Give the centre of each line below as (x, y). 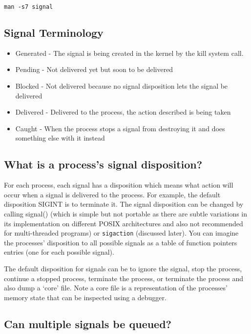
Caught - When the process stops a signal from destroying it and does (120, 128)
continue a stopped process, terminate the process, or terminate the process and (124, 278)
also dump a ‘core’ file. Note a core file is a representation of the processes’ (116, 288)
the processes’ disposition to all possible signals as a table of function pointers (121, 242)
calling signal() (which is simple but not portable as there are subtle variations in (126, 214)
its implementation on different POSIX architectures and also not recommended (124, 223)
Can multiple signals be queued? (88, 323)
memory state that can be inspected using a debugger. (85, 297)
